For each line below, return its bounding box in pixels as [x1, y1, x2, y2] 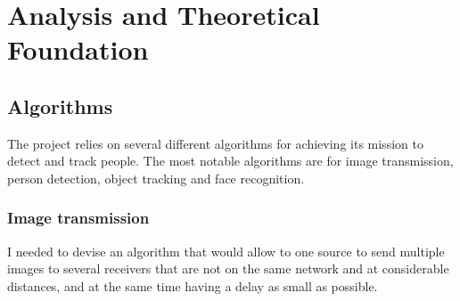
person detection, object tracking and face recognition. [7, 168, 305, 187]
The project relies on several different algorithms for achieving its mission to [7, 134, 423, 152]
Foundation [7, 31, 149, 68]
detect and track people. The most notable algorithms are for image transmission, [7, 151, 454, 170]
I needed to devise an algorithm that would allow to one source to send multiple [7, 241, 445, 260]
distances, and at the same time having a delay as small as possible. [7, 276, 378, 295]
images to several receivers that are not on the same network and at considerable [7, 259, 449, 278]
